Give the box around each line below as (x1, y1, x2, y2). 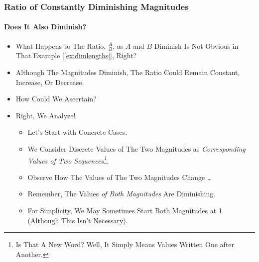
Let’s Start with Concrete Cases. (27, 127, 128, 137)
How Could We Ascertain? (15, 93, 97, 104)
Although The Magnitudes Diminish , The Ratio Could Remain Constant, (15, 67, 240, 78)
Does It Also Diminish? (4, 21, 87, 32)
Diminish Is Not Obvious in (154, 40, 239, 51)
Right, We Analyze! (15, 110, 76, 120)
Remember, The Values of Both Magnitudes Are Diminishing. (27, 188, 216, 199)
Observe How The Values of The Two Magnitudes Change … (27, 172, 212, 182)
